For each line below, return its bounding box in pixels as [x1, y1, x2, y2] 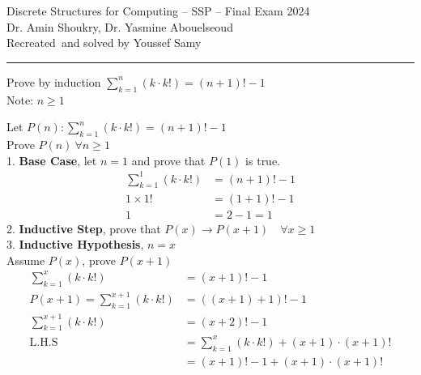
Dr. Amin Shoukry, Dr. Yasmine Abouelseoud [6, 18, 233, 35]
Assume [6, 251, 45, 268]
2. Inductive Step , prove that [6, 219, 161, 237]
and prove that [131, 151, 206, 168]
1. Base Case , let [6, 151, 97, 168]
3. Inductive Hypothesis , [6, 236, 144, 253]
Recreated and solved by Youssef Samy [6, 34, 202, 51]
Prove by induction [6, 73, 101, 90]
